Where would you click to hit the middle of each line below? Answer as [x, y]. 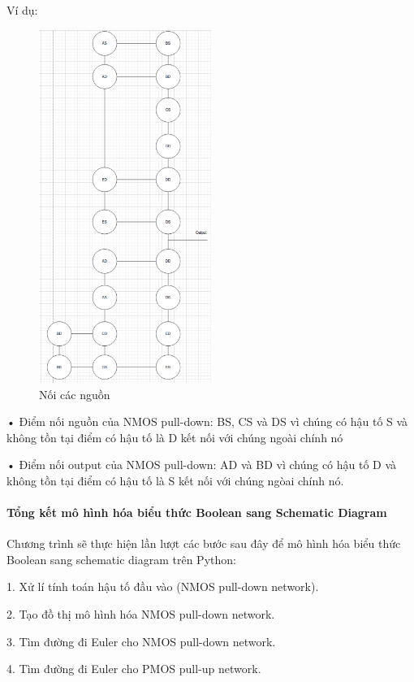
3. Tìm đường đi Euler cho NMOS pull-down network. [141, 641]
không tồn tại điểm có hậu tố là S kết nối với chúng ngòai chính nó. [175, 480]
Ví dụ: [22, 10]
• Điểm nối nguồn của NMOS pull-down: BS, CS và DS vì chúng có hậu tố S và [207, 421]
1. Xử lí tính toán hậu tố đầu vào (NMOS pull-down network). [163, 586]
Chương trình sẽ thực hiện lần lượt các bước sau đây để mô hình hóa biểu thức [204, 543]
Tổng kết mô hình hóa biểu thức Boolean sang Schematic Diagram [197, 513]
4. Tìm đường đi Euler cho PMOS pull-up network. [134, 669]
